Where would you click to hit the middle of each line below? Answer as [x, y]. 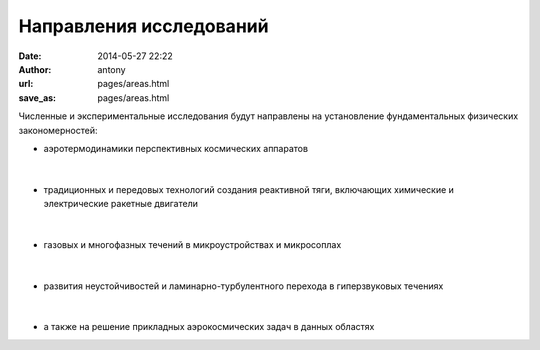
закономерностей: [58, 130]
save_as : [37, 97]
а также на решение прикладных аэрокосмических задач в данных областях [209, 327]
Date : [30, 56]
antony [111, 69]
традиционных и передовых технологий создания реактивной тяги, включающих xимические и [249, 189]
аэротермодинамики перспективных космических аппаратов [176, 148]
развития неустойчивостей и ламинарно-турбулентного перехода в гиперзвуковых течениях [243, 286]
